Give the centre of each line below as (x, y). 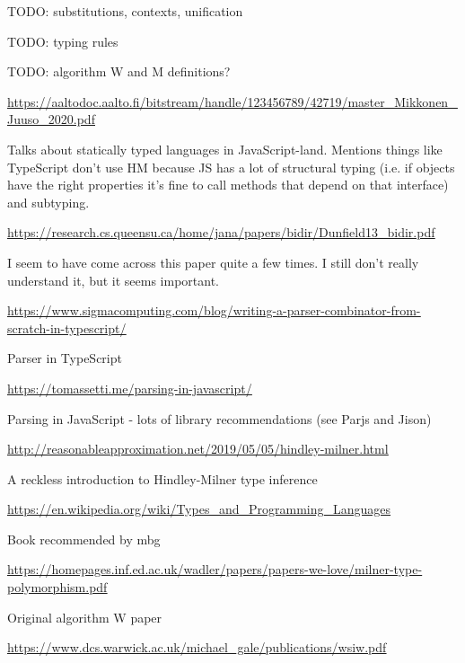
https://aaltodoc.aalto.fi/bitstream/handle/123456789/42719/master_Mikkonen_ (232, 101)
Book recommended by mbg (84, 539)
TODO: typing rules (63, 41)
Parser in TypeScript (65, 358)
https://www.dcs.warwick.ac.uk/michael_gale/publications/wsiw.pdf (197, 647)
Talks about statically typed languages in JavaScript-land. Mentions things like (225, 149)
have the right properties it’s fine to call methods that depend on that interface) (228, 185)
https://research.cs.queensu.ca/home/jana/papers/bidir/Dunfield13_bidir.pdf (221, 232)
